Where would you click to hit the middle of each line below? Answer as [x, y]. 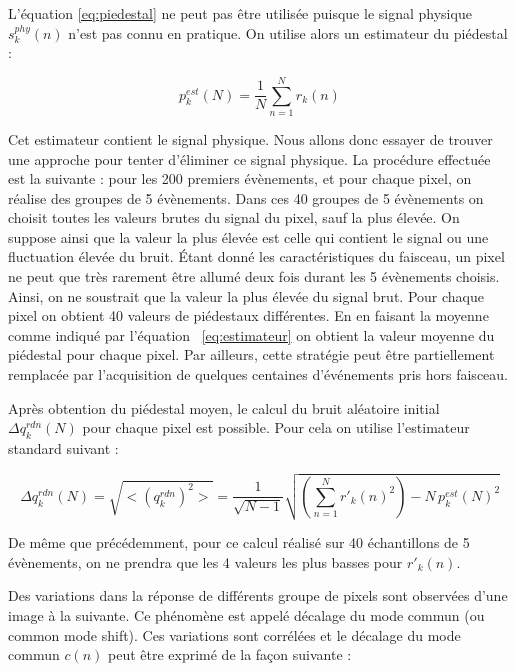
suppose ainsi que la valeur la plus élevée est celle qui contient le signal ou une [248, 236]
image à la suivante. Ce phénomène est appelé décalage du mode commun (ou [246, 615]
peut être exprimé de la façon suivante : [229, 654]
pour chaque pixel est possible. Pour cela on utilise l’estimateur [276, 427]
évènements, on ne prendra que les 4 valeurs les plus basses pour [205, 561]
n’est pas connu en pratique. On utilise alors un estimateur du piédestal [288, 32]
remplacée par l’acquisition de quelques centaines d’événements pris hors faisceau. [258, 374]
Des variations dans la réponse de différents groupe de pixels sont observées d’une [258, 595]
